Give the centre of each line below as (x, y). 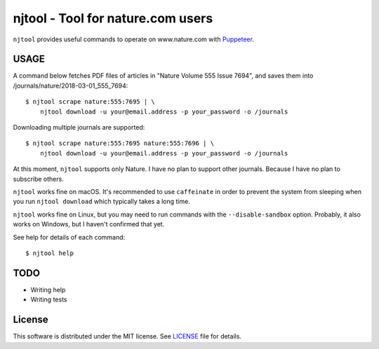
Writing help (48, 289)
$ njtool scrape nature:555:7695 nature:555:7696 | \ (120, 143)
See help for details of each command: (69, 237)
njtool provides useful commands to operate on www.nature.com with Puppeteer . (133, 39)
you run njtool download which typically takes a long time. (102, 201)
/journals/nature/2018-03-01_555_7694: (71, 85)
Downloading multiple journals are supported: (79, 128)
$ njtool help (49, 253)
